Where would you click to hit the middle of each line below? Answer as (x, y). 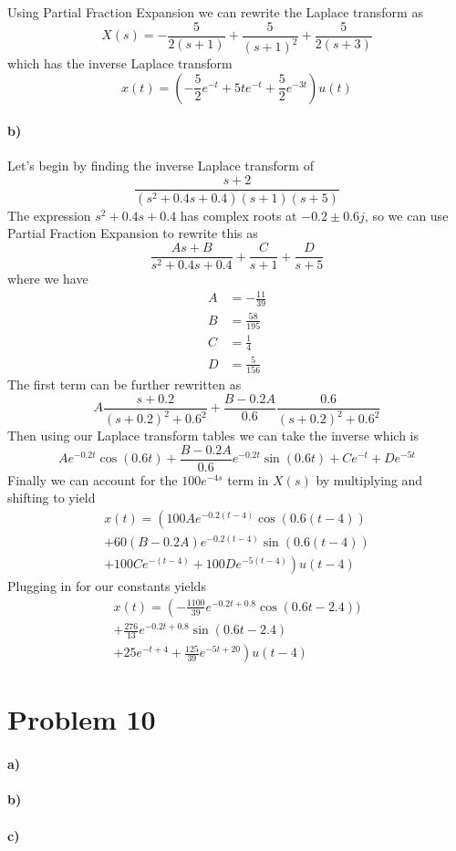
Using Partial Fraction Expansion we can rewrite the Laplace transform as (215, 12)
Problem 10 (82, 719)
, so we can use (406, 215)
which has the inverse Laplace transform (120, 63)
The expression (49, 215)
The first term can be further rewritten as (124, 384)
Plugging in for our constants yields (107, 586)
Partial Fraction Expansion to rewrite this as (133, 233)
